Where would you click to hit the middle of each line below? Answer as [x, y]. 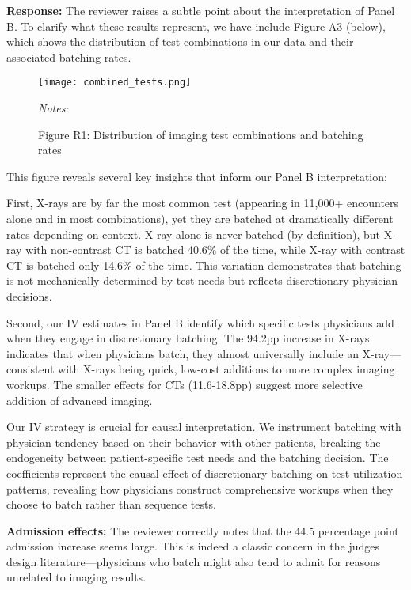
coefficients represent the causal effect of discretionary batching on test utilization [205, 473]
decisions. [29, 295]
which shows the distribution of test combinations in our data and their [180, 42]
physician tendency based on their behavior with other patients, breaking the [194, 442]
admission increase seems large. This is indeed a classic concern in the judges [193, 546]
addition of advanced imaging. [80, 400]
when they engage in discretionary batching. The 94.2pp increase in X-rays [188, 338]
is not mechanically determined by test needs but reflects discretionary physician [202, 280]
